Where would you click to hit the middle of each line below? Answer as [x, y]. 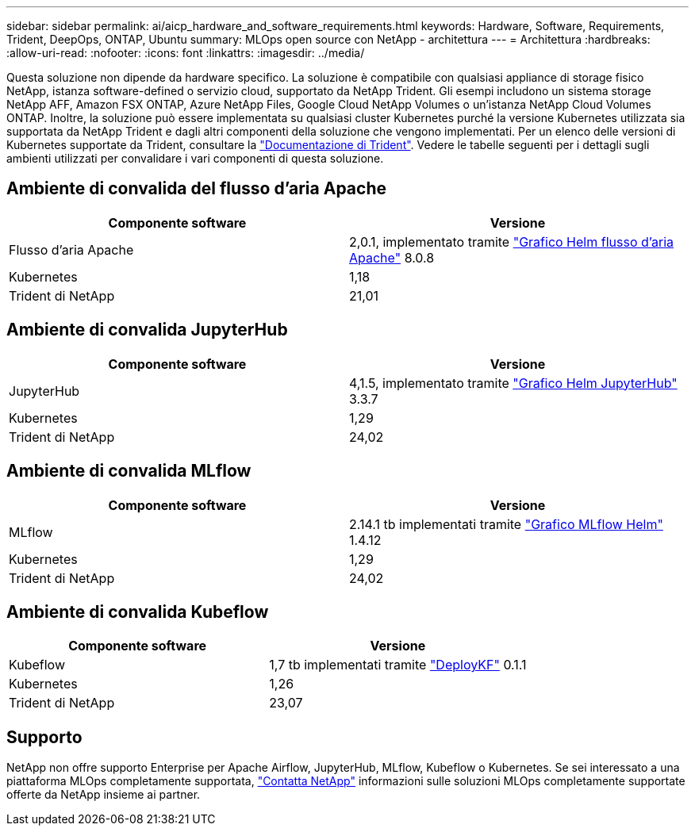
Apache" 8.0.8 [392, 257]
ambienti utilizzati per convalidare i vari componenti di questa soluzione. [195, 158]
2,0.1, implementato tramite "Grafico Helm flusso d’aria [512, 242]
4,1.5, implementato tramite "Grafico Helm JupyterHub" [513, 383]
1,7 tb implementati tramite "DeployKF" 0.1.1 [398, 665]
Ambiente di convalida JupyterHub [147, 330]
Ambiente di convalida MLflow [129, 471]
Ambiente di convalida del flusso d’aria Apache [196, 189]
